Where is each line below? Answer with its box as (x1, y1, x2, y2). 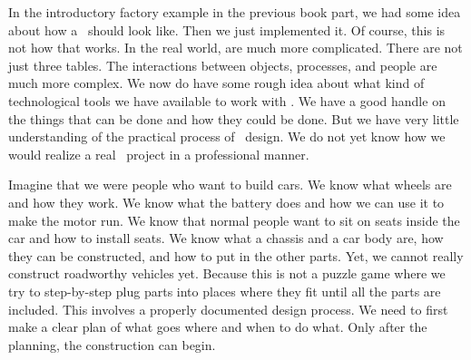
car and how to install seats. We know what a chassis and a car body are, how (8, 229, 444, 248)
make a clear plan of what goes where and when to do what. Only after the (8, 317, 427, 336)
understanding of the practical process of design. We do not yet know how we (8, 127, 446, 146)
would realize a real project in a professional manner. (8, 144, 309, 163)
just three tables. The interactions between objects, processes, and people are (8, 55, 437, 74)
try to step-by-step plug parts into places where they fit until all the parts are (8, 281, 441, 300)
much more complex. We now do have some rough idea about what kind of (8, 73, 425, 92)
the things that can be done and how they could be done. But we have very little (8, 109, 459, 128)
